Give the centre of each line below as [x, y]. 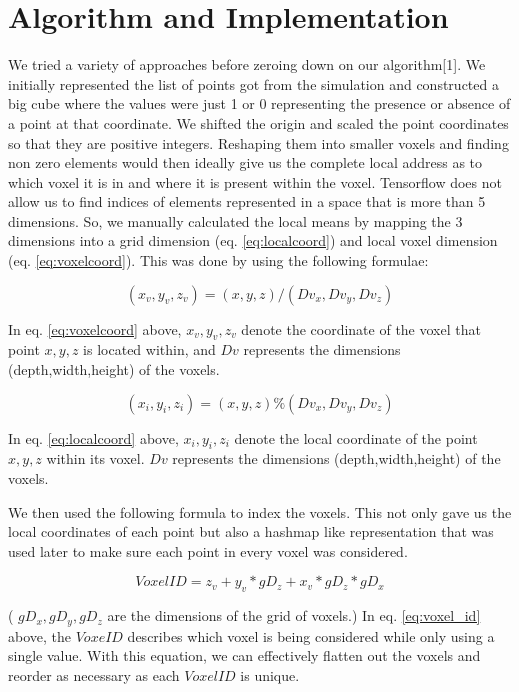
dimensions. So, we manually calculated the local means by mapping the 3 [235, 220]
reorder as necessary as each [94, 674]
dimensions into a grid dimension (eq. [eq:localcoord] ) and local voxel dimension [253, 240]
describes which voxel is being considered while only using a [311, 635]
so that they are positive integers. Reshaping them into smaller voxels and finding [258, 142]
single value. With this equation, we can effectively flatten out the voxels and [244, 655]
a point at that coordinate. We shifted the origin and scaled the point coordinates [258, 122]
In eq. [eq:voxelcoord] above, [95, 328]
